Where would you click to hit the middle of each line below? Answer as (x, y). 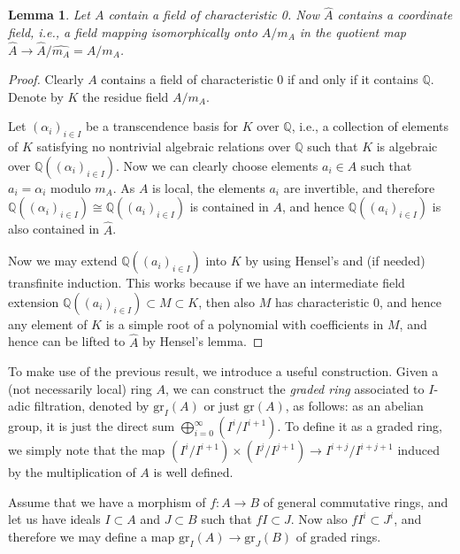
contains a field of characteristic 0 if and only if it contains (260, 79)
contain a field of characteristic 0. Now (214, 15)
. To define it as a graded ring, (360, 426)
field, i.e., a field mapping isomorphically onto (133, 31)
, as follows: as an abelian (354, 406)
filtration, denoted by (92, 406)
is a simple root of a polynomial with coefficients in (245, 323)
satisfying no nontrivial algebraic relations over (164, 146)
